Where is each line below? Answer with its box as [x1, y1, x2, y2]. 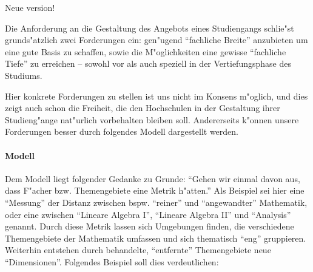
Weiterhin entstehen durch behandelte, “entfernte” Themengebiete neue [5, 243, 271, 256]
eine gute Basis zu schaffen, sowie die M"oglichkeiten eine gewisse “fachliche [5, 45, 286, 58]
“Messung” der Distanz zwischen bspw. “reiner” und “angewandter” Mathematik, [5, 195, 308, 208]
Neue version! [5, 1, 55, 13]
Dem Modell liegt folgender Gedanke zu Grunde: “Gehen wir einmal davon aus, [5, 172, 300, 185]
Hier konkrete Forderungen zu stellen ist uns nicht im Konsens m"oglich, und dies [5, 89, 308, 102]
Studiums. [5, 69, 42, 81]
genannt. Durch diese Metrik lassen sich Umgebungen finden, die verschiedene [5, 220, 294, 233]
